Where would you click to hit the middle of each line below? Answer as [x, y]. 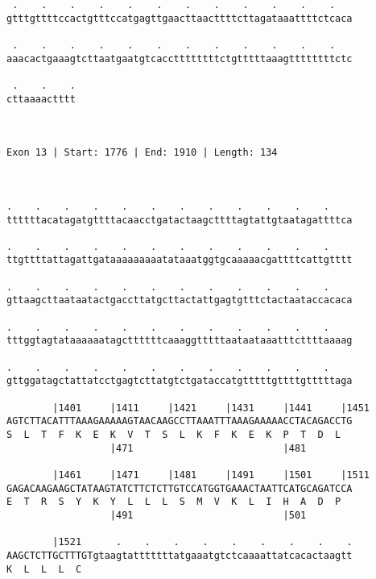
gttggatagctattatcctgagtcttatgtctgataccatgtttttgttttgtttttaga [180, 381]
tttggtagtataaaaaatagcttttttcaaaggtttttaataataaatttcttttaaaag [180, 341]
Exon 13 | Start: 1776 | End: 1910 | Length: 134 [142, 153]
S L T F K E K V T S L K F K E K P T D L [174, 435]
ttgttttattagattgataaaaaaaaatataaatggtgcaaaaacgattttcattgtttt [180, 260]
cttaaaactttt [41, 99]
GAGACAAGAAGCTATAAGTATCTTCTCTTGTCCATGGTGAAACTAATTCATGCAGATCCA [180, 488]
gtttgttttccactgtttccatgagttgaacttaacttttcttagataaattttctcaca [180, 18]
